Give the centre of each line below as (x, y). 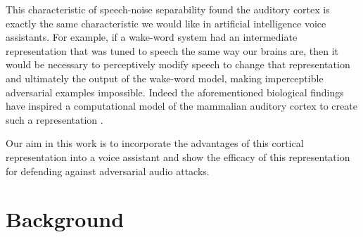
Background (65, 219)
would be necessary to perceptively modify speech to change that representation (178, 64)
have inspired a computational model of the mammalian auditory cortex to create (181, 106)
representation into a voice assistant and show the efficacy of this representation (178, 156)
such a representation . (55, 119)
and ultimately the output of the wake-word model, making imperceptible (165, 78)
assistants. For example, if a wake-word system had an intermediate (152, 37)
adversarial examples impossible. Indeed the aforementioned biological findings (175, 92)
